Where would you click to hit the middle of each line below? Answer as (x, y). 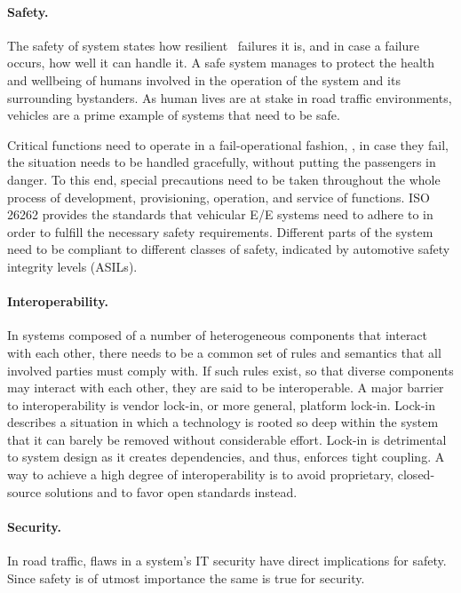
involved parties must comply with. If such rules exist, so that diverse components (230, 370)
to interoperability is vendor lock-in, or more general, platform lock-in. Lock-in (222, 404)
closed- (416, 474)
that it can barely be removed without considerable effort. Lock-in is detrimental (227, 439)
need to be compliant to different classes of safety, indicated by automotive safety (229, 249)
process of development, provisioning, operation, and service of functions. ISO (219, 197)
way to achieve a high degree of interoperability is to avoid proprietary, (201, 474)
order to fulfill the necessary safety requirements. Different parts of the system (220, 231)
